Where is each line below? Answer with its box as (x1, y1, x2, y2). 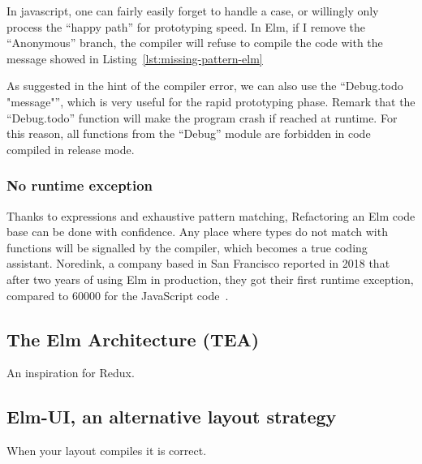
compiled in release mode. (6, 140, 135, 157)
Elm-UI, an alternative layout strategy (6, 404, 337, 429)
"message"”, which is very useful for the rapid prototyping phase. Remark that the (6, 92, 416, 110)
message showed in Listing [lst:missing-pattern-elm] (6, 49, 263, 67)
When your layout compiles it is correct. (6, 442, 207, 459)
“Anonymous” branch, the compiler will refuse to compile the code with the (6, 34, 383, 51)
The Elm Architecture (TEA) (6, 326, 260, 351)
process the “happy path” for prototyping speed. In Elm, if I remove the (6, 18, 365, 35)
